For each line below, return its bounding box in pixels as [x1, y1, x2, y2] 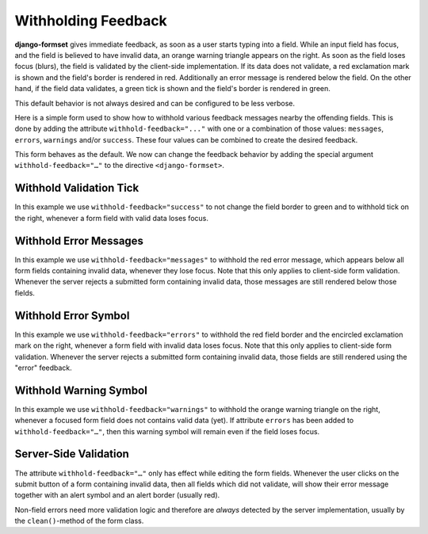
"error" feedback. [14, 363, 73, 372]
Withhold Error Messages [14, 234, 144, 247]
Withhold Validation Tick [14, 181, 139, 195]
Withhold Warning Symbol [14, 383, 148, 397]
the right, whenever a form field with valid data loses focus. [14, 213, 209, 223]
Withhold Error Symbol [14, 309, 130, 322]
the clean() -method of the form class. [14, 516, 144, 526]
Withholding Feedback [14, 12, 168, 29]
